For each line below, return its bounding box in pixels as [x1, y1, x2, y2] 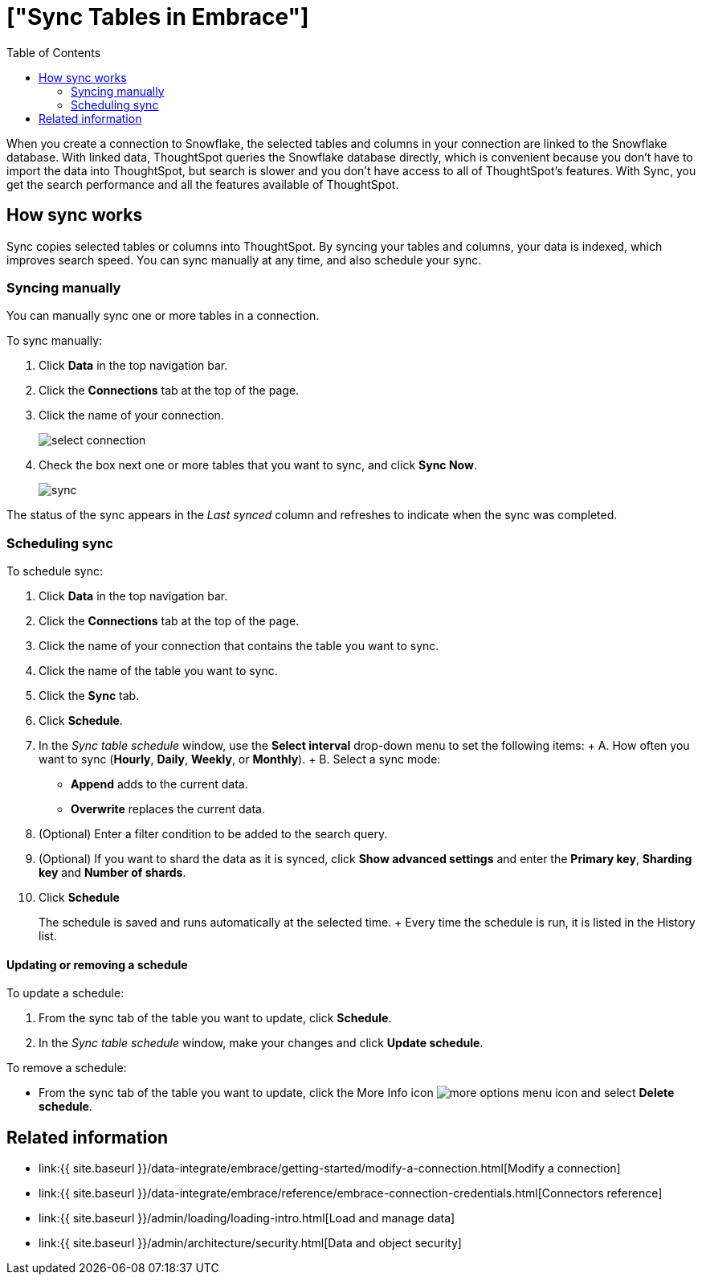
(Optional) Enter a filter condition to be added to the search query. [39, 827, 388, 841]
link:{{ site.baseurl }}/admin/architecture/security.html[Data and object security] [39, 1236, 462, 1250]
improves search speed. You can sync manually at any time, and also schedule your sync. [6, 252, 482, 267]
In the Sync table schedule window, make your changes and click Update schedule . [39, 1036, 484, 1050]
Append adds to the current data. [71, 777, 248, 792]
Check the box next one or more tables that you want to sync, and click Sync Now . [39, 458, 477, 473]
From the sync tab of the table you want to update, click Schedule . [39, 1011, 392, 1025]
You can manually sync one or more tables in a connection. [6, 309, 320, 323]
